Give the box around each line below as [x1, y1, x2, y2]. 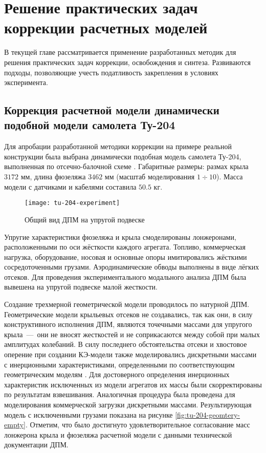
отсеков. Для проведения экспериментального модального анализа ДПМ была [4, 271, 247, 282]
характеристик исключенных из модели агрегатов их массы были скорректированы [4, 379, 262, 389]
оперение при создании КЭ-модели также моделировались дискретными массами [4, 349, 257, 360]
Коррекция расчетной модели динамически [4, 102, 219, 118]
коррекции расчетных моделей [4, 17, 208, 38]
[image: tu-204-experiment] [25, 199, 120, 207]
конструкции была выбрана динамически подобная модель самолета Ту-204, [4, 151, 241, 161]
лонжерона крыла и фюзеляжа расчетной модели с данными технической [4, 429, 232, 440]
